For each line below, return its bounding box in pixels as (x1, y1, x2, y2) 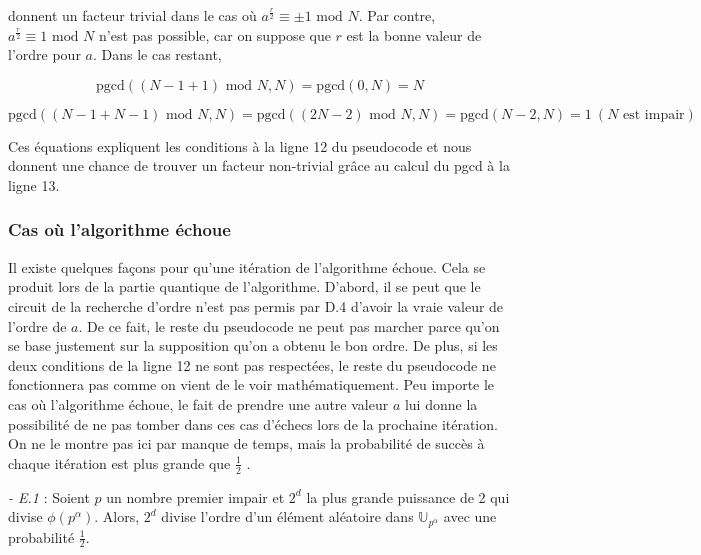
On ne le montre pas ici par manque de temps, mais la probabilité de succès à (8, 433, 485, 454)
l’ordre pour (8, 44, 81, 65)
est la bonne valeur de (346, 24, 482, 45)
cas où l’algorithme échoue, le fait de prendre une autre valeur (8, 393, 389, 414)
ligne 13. (8, 174, 60, 195)
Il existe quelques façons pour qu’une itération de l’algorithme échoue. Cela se (8, 256, 486, 277)
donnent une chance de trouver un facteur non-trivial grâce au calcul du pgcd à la (8, 155, 510, 176)
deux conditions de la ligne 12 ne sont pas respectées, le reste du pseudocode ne (8, 354, 496, 375)
